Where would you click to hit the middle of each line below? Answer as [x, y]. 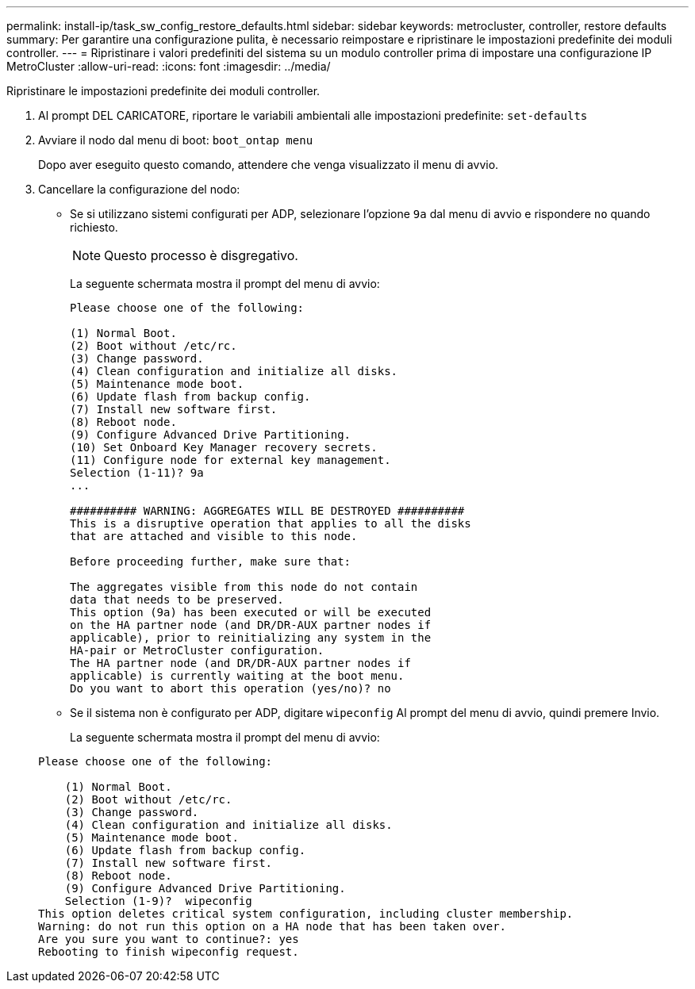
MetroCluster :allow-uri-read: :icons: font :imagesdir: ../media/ [169, 66]
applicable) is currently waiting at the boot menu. [237, 676]
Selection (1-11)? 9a [137, 473]
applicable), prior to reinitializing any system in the [251, 638]
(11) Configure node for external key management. [230, 460]
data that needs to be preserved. [177, 600]
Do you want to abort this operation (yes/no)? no [230, 688]
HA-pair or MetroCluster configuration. [197, 650]
